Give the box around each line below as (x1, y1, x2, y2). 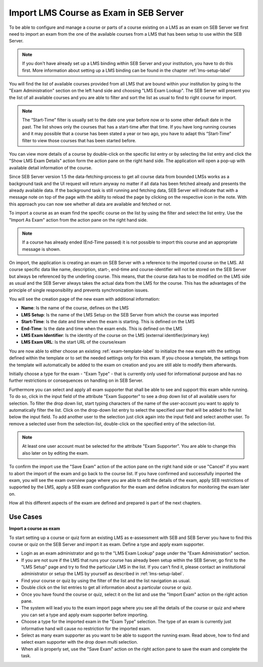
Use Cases (9, 513, 42, 521)
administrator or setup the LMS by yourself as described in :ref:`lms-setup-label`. (21, 571, 185, 577)
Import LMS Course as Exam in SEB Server (9, 7, 184, 18)
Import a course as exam (9, 525, 60, 532)
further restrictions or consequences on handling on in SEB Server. (9, 377, 144, 383)
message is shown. (22, 246, 61, 252)
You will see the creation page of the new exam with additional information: (9, 296, 160, 302)
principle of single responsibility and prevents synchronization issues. (9, 287, 149, 293)
